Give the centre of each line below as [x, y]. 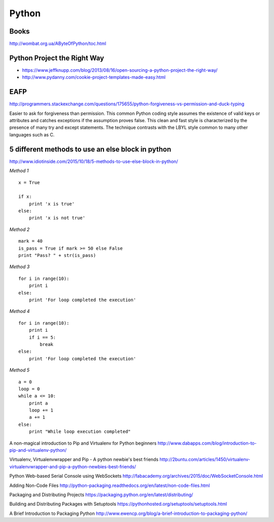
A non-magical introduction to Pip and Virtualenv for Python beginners [83, 443]
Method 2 [20, 229]
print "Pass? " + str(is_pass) [57, 255]
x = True [29, 182]
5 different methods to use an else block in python [90, 149]
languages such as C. [32, 134]
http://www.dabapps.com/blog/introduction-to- [207, 443]
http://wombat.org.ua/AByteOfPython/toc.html [58, 44]
